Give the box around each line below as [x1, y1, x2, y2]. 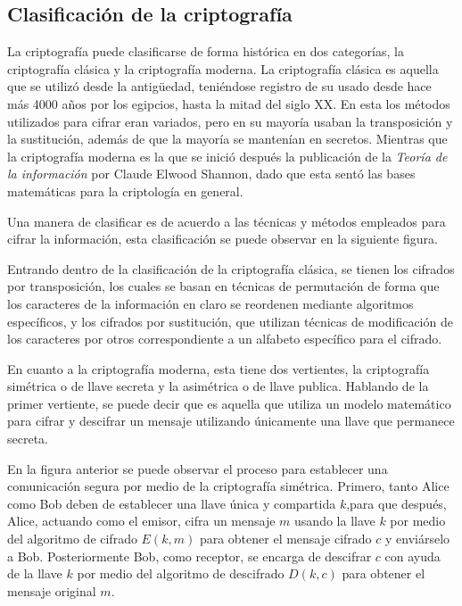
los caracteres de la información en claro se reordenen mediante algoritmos [7, 294, 414, 312]
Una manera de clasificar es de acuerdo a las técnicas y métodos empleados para [7, 212, 446, 230]
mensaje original [7, 581, 96, 600]
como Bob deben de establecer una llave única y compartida [7, 494, 336, 512]
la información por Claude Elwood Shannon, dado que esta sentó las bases [7, 164, 416, 183]
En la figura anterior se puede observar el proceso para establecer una [7, 459, 388, 477]
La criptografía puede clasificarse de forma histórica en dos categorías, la [7, 42, 404, 61]
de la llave [7, 564, 62, 583]
